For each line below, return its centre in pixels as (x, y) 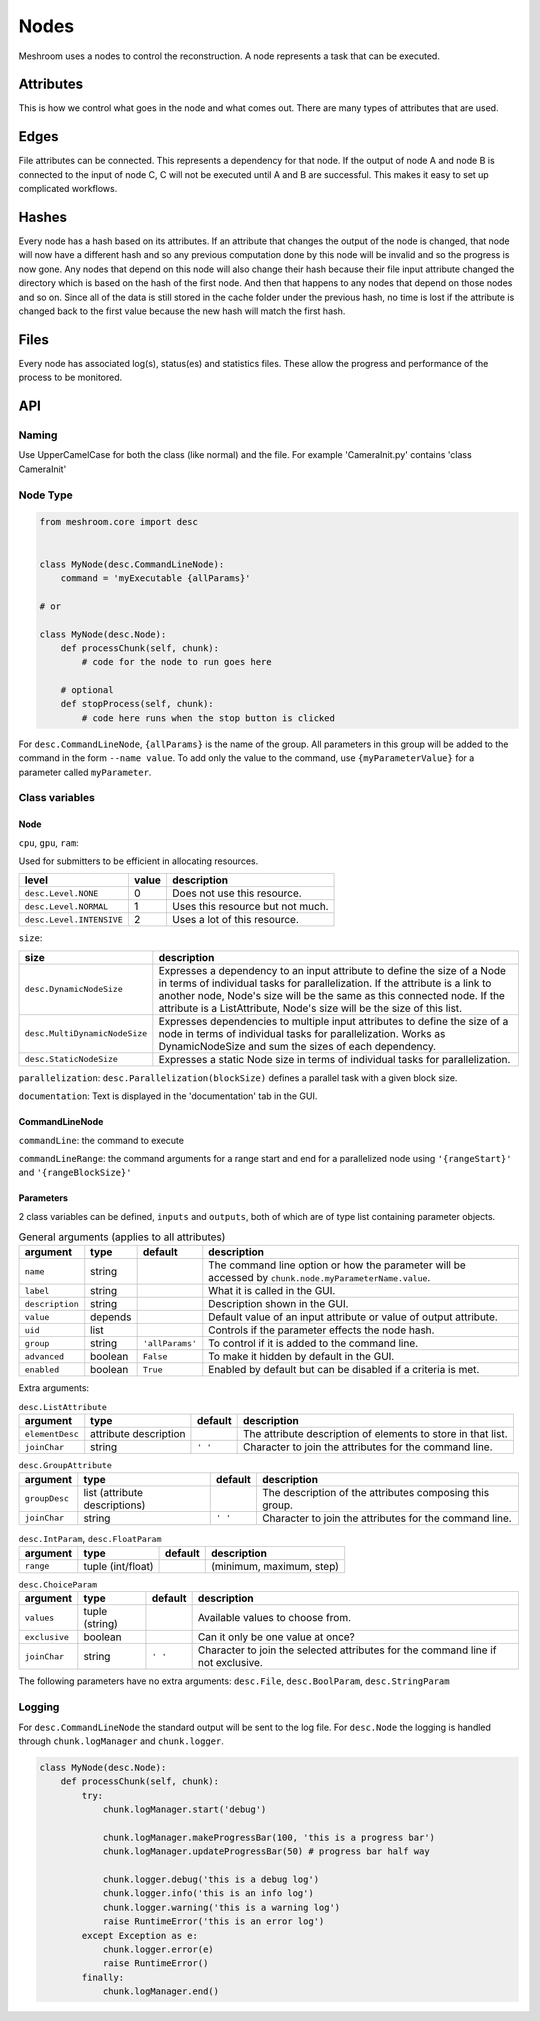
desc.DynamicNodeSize (74, 989)
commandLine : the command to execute (101, 1140)
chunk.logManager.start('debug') (184, 1809)
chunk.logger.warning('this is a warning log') (221, 1907)
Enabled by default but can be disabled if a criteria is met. (344, 1370)
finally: (103, 1977)
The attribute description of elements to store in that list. (375, 1434)
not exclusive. (230, 1663)
